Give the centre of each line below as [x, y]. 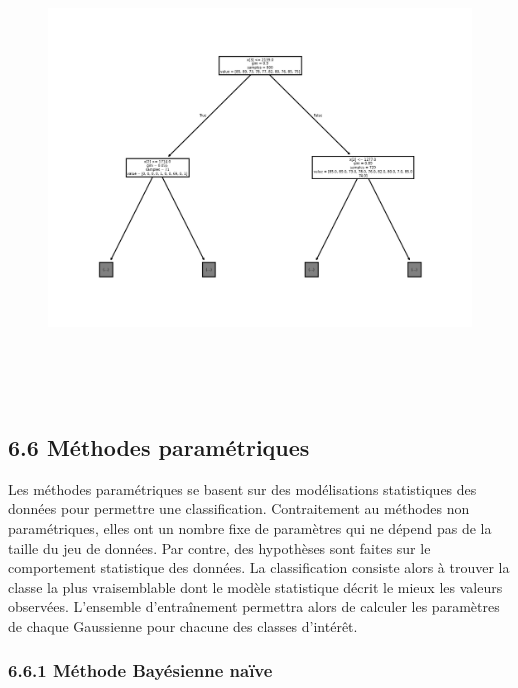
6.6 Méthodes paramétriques [159, 446]
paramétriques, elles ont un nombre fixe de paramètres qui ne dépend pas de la [250, 527]
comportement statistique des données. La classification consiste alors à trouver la [259, 567]
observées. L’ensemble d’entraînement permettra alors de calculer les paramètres [254, 606]
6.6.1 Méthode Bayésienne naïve [140, 670]
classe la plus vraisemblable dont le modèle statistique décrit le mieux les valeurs [255, 586]
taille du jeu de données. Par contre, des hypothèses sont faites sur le [219, 547]
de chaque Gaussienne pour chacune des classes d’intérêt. [183, 625]
